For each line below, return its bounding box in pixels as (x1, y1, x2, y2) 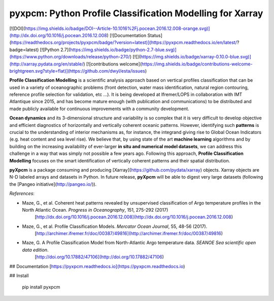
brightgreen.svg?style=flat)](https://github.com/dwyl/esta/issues (9, 68, 146, 74)
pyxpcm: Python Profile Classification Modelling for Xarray (9, 8, 263, 19)
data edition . (22, 247, 49, 253)
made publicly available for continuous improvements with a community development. (9, 106, 190, 112)
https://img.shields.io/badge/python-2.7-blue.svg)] (70, 46, 177, 53)
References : (9, 190, 35, 196)
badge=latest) (9, 46, 39, 53)
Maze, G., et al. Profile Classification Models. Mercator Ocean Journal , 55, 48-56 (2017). (22, 223, 208, 229)
